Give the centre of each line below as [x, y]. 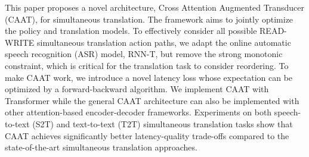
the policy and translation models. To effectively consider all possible [131, 31]
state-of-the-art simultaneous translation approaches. [101, 147]
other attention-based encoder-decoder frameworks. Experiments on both [138, 112]
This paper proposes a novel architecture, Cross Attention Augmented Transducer [154, 7]
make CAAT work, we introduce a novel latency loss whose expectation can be [149, 77]
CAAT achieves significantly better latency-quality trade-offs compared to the [147, 135]
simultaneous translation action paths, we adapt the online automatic [164, 42]
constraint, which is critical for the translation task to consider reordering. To [147, 65]
